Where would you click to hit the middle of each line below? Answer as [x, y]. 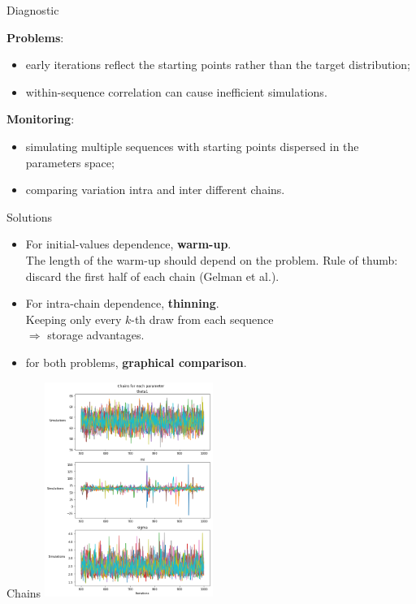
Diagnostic [33, 10]
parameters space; [70, 162]
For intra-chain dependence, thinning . [122, 303]
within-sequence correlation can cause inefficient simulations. [176, 91]
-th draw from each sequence [202, 319]
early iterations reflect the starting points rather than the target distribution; [218, 65]
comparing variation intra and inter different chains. [155, 190]
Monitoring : [41, 119]
